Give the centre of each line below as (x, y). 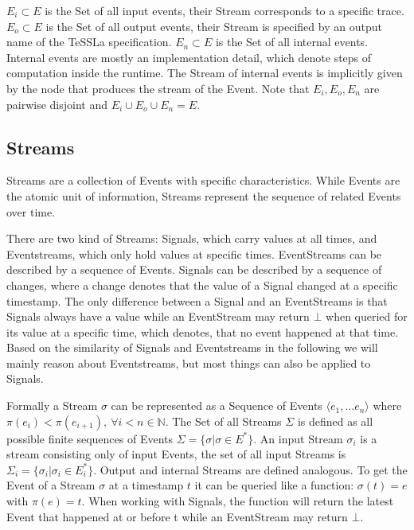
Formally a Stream (52, 405)
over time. (31, 211)
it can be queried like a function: (274, 485)
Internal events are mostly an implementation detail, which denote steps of (189, 57)
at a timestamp (146, 485)
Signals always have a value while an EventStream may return (158, 316)
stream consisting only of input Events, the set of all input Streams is (176, 454)
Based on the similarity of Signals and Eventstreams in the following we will (192, 347)
